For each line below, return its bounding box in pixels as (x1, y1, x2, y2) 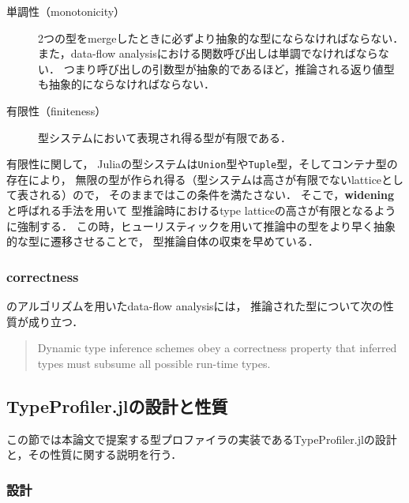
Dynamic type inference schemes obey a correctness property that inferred (37, 340, 397, 356)
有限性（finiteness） (6, 102, 107, 118)
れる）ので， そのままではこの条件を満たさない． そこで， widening (39, 186, 395, 203)
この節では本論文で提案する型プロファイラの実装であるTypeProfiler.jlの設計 (6, 430, 397, 447)
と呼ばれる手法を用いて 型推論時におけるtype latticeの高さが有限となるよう (6, 202, 396, 218)
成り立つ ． (28, 313, 84, 329)
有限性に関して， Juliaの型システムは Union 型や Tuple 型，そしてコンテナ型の (6, 156, 398, 172)
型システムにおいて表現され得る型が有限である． (38, 129, 292, 145)
